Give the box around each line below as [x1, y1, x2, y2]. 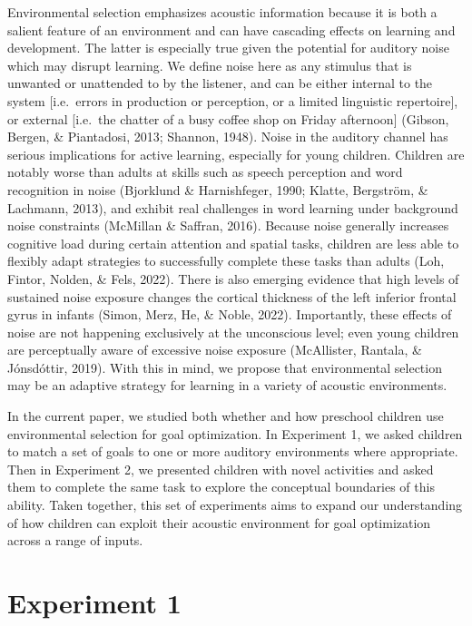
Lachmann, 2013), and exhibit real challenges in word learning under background [7, 198, 458, 217]
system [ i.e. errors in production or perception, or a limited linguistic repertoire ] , [7, 91, 458, 110]
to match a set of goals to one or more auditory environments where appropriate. [7, 442, 458, 461]
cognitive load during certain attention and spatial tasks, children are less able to [7, 233, 459, 252]
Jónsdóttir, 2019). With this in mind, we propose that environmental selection [7, 357, 442, 377]
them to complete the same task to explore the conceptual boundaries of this [7, 477, 435, 496]
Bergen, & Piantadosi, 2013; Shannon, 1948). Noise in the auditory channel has [7, 127, 448, 146]
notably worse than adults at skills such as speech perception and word [7, 162, 403, 181]
